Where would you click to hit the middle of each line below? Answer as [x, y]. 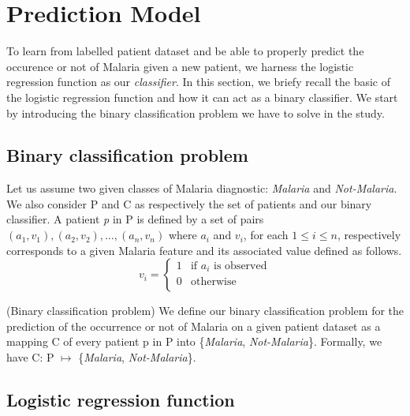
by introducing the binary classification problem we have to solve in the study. [196, 112]
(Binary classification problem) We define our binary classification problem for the [205, 311]
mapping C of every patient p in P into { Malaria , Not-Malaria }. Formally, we [194, 341]
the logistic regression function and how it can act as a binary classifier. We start [202, 97]
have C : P [30, 357]
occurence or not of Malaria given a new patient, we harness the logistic [180, 66]
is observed [240, 266]
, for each [266, 235]
